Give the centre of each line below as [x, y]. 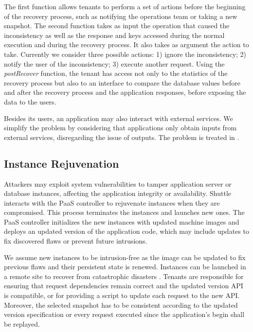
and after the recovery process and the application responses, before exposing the [125, 92]
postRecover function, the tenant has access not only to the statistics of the [116, 73]
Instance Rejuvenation [62, 163]
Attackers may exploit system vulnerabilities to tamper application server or [118, 183]
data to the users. [30, 101]
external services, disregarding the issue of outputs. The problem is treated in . [122, 137]
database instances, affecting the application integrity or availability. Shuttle [118, 193]
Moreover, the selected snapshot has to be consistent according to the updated [121, 305]
